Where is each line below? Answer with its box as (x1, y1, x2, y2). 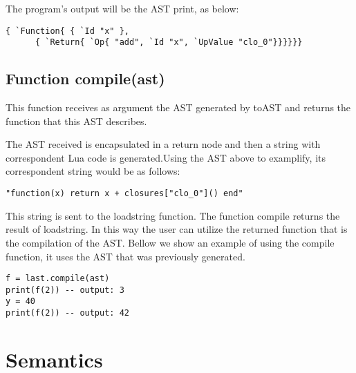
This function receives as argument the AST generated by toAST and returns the (6, 100, 351, 115)
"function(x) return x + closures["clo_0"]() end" (6, 189, 243, 199)
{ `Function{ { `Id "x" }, (6, 26, 129, 36)
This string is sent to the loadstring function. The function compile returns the (6, 208, 340, 222)
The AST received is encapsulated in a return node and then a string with (6, 137, 321, 151)
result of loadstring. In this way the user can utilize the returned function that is (6, 222, 348, 236)
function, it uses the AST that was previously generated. (6, 249, 245, 263)
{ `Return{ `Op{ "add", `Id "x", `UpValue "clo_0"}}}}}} (35, 37, 303, 48)
